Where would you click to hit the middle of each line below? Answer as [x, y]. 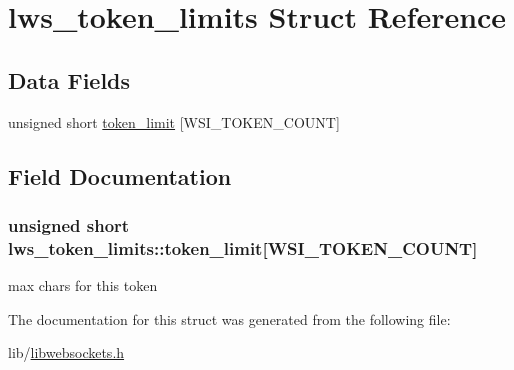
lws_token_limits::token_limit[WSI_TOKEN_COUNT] [243, 247]
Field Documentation [120, 175]
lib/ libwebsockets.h [66, 352]
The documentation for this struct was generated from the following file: [229, 318]
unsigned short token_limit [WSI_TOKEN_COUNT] [174, 121]
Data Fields [69, 79]
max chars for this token [83, 285]
